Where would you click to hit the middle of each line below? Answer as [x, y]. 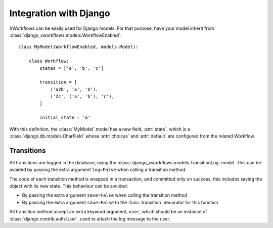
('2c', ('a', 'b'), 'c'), [82, 97]
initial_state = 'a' [65, 118]
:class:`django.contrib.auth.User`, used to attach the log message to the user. [90, 219]
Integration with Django [60, 13]
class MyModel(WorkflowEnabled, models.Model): [78, 47]
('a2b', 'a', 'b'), [74, 89]
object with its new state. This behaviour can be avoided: [69, 186]
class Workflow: [49, 61]
